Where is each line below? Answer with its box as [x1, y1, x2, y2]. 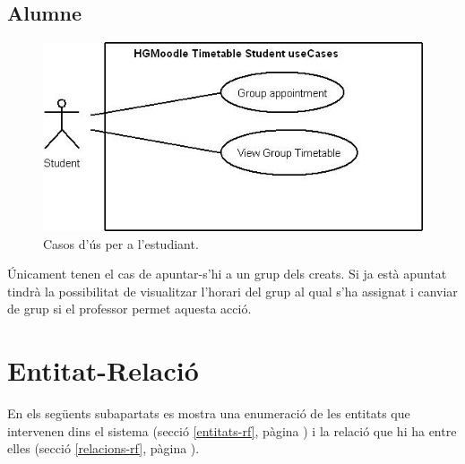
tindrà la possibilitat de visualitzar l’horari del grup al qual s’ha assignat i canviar [7, 281, 458, 300]
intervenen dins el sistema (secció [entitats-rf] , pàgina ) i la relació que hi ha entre [7, 421, 457, 440]
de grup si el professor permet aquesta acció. [7, 299, 252, 318]
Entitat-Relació [7, 352, 199, 389]
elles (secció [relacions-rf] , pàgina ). [7, 439, 200, 458]
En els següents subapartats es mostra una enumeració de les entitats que [7, 404, 410, 423]
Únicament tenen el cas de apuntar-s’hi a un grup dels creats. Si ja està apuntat [7, 264, 447, 283]
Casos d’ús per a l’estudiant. [43, 234, 199, 253]
